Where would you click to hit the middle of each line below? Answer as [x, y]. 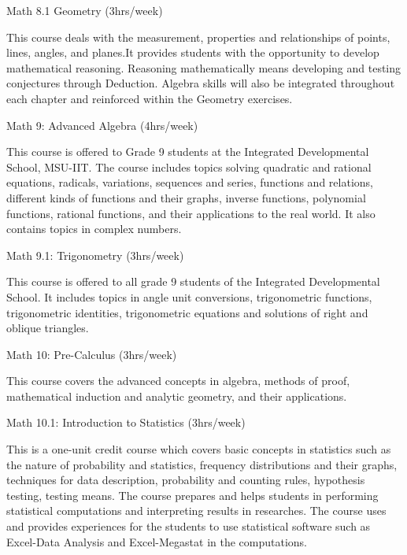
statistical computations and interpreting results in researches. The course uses [196, 511]
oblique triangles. [48, 328]
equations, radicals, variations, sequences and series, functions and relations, [190, 182]
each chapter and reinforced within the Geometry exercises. [150, 98]
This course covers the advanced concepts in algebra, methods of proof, [178, 381]
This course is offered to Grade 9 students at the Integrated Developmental [188, 152]
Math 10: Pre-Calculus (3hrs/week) [92, 354]
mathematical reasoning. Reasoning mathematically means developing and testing [204, 67]
